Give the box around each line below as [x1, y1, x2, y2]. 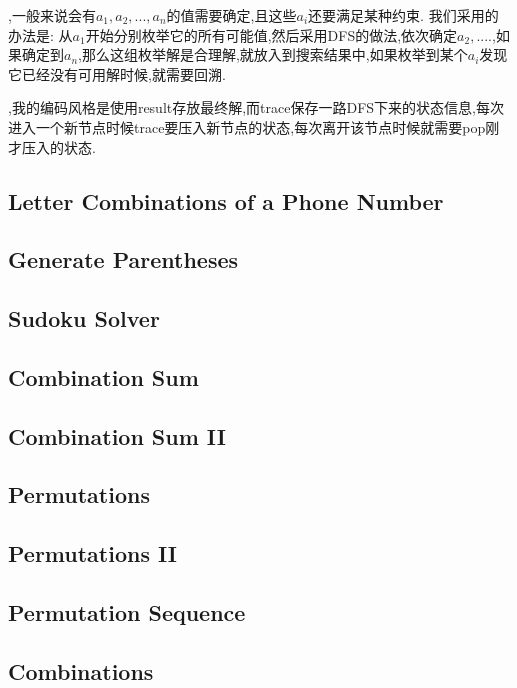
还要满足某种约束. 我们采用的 [308, 5, 499, 25]
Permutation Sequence [8, 597, 246, 628]
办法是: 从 [8, 24, 73, 45]
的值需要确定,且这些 [166, 5, 297, 25]
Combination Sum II [8, 420, 226, 451]
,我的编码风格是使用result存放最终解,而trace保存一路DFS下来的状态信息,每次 [8, 97, 505, 118]
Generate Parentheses [8, 244, 239, 275]
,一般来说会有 [8, 5, 96, 25]
